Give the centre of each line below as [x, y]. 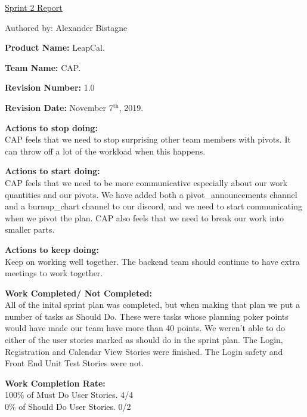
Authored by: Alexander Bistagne [66, 27]
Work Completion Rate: [55, 383]
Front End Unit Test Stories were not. [75, 363]
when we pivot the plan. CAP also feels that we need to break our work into [144, 217]
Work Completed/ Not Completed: [78, 293]
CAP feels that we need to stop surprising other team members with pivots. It [148, 139]
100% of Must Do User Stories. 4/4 [69, 395]
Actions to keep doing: [52, 249]
